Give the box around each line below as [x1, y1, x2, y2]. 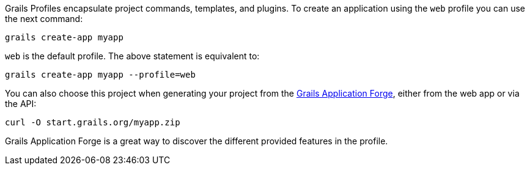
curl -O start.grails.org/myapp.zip [5, 117, 180, 127]
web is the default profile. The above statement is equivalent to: [5, 51, 260, 61]
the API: [5, 98, 37, 109]
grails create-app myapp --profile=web [5, 70, 196, 79]
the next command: [5, 13, 83, 24]
